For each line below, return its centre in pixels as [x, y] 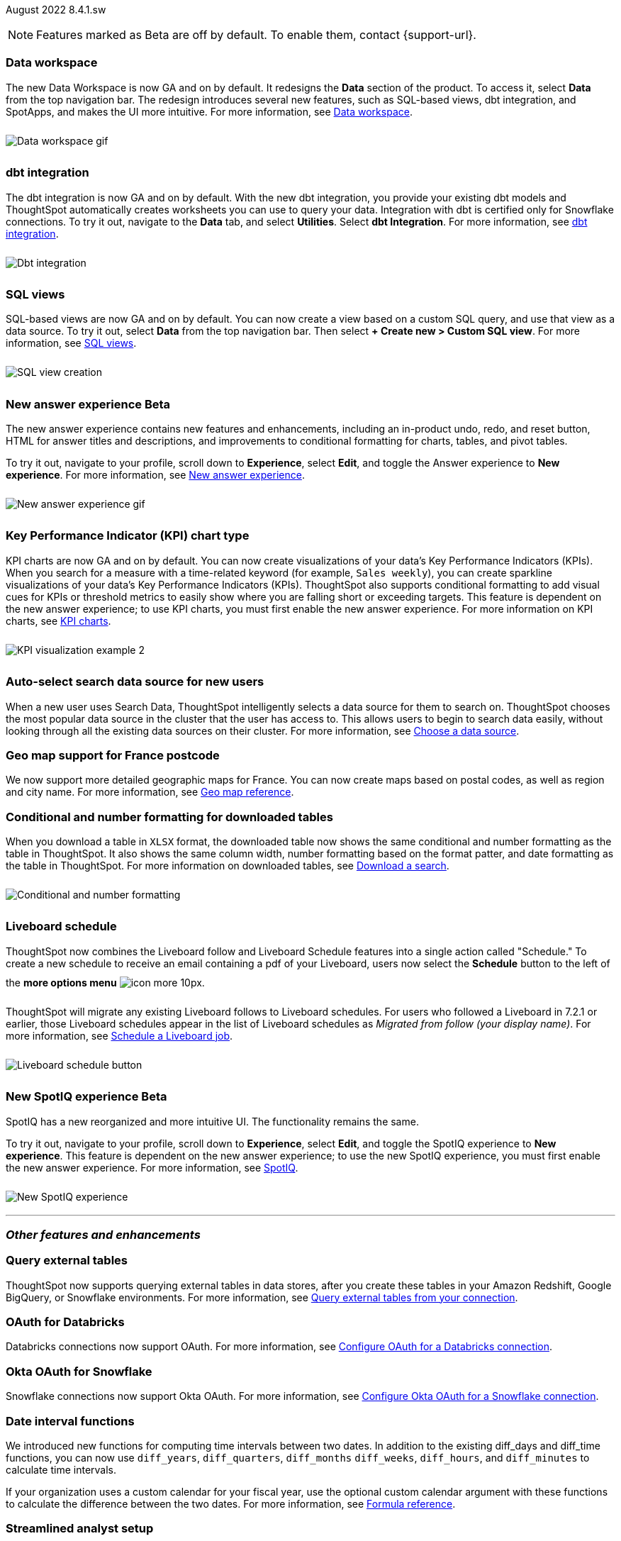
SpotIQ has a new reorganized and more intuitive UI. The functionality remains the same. [212, 1121]
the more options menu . [105, 982]
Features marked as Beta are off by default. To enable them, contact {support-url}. [256, 35]
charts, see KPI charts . [58, 621]
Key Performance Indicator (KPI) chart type [128, 536]
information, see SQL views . [71, 343]
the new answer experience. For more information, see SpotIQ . [152, 1167]
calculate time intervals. [61, 1469]
